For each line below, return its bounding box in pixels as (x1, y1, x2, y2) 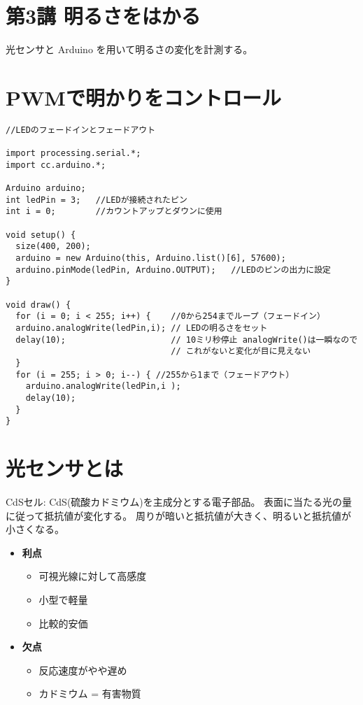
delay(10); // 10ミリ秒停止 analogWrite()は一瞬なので (15, 334, 358, 345)
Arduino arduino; (6, 183, 86, 194)
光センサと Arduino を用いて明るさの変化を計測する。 (6, 42, 253, 57)
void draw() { (6, 299, 71, 310)
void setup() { (6, 229, 76, 240)
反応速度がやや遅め (38, 662, 127, 677)
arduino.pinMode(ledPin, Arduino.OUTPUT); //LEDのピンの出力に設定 (15, 264, 331, 275)
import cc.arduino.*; (6, 159, 106, 170)
